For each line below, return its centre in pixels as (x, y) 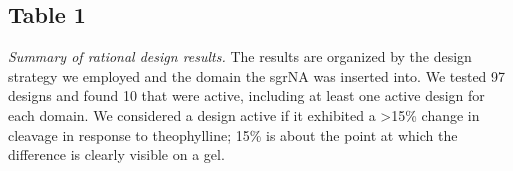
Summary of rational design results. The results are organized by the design (240, 56)
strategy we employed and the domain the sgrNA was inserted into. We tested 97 (257, 75)
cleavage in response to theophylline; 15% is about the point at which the (233, 134)
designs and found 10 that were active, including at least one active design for (246, 95)
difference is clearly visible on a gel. (116, 154)
